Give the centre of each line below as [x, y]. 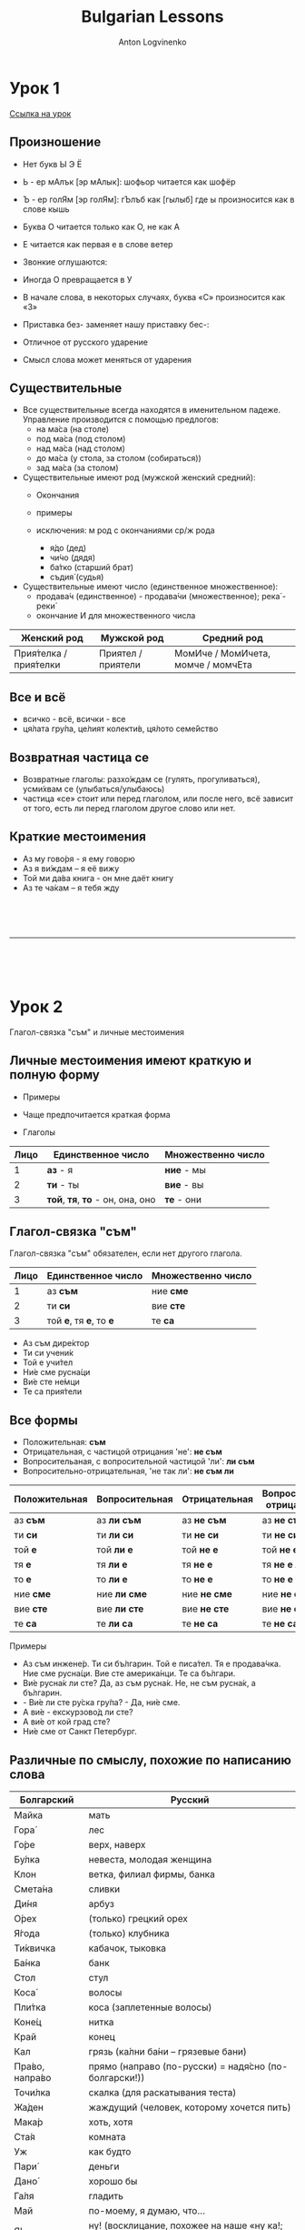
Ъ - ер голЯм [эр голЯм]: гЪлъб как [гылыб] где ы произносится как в [158, 199]
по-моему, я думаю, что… [147, 2210]
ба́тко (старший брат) [92, 568]
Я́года [27, 1933]
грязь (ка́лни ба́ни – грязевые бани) [168, 2051]
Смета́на [34, 1889]
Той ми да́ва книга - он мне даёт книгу [98, 878]
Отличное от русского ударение [85, 342]
